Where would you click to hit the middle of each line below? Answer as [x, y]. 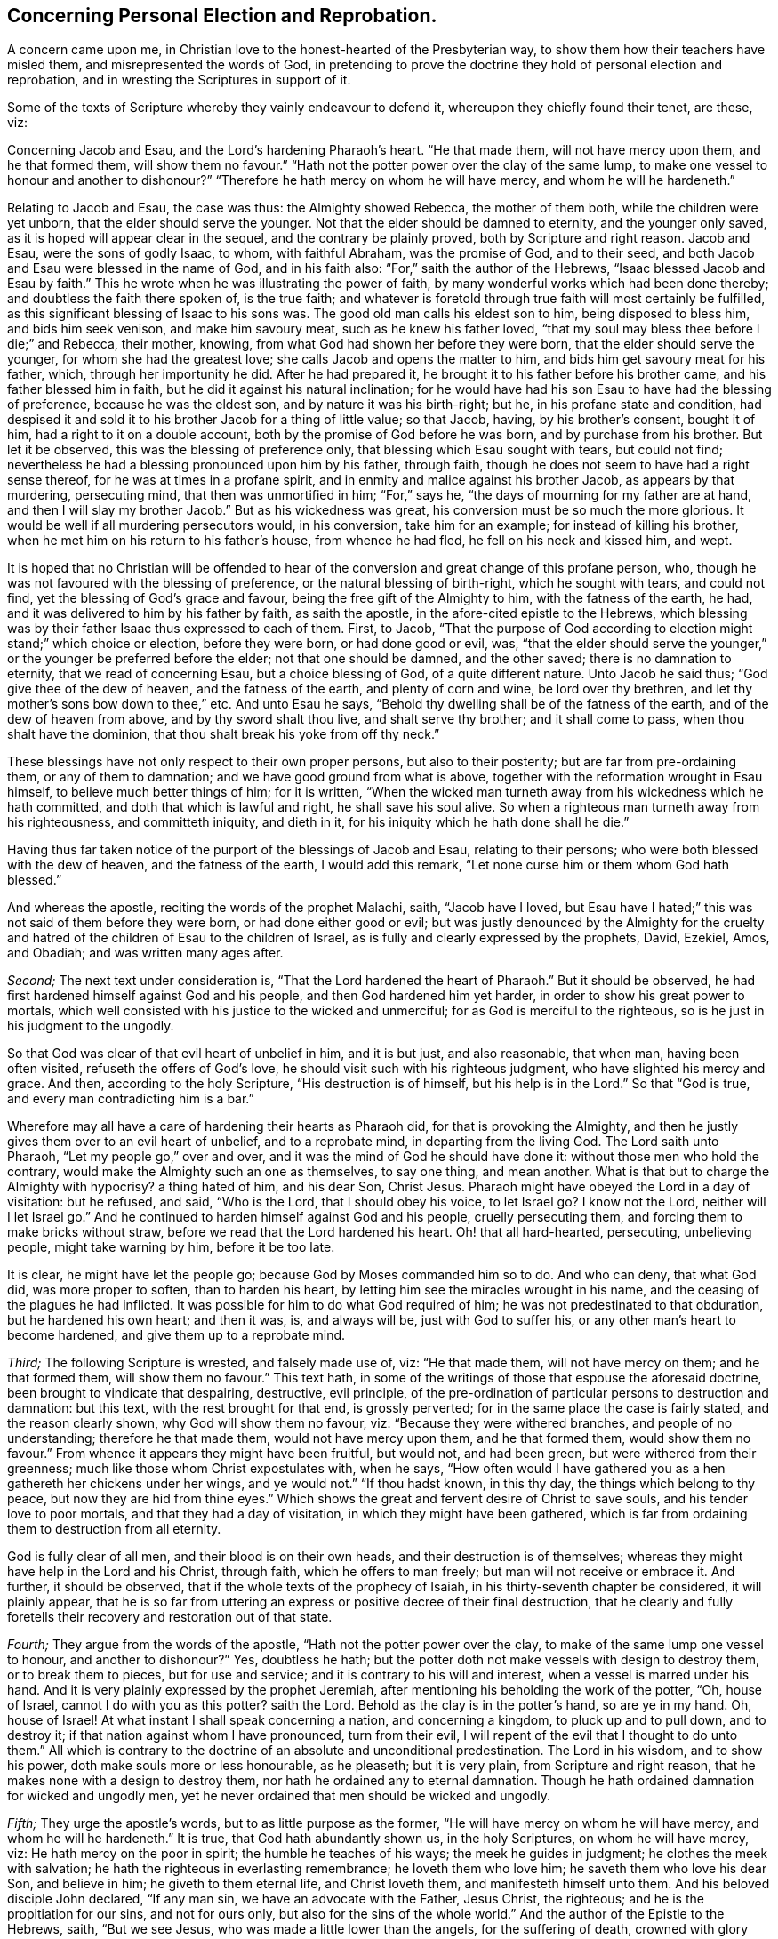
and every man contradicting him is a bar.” [131, 1099]
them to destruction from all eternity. [114, 1529]
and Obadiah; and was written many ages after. [145, 953]
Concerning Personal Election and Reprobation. [222, 16]
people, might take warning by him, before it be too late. [171, 1247]
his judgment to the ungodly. [91, 1026]
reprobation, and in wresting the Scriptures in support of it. [179, 80]
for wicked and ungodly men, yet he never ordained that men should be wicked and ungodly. [279, 1796]
